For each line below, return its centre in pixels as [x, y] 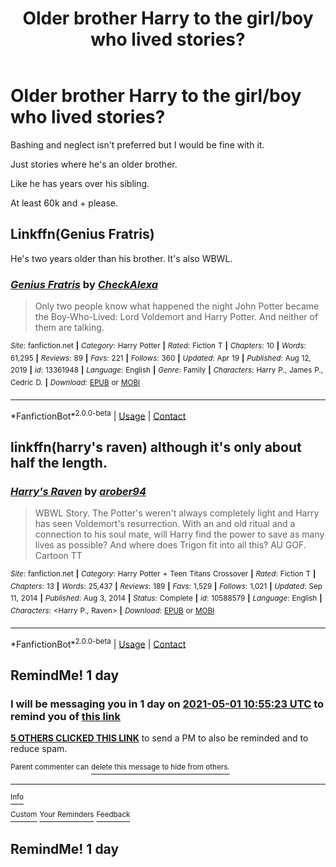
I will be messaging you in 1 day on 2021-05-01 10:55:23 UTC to [167, 704]
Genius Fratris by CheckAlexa [84, 284]
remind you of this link [66, 716]
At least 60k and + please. [64, 203]
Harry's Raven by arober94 [78, 491]
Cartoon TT [58, 556]
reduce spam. [39, 748]
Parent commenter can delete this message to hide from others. [120, 767]
